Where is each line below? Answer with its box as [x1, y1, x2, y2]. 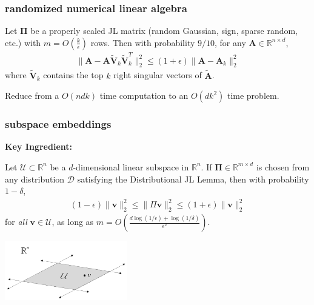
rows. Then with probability [90, 36, 195, 49]
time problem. [227, 89, 279, 102]
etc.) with [5, 36, 41, 49]
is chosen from [256, 160, 310, 173]
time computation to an [99, 89, 189, 102]
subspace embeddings [5, 116, 112, 132]
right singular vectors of [113, 69, 202, 81]
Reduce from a [5, 89, 59, 102]
